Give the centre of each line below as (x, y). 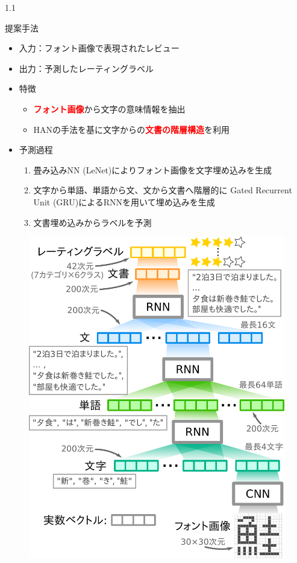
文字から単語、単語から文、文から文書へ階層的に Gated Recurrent (163, 190)
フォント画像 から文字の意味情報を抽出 (109, 108)
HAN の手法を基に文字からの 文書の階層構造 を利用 (132, 129)
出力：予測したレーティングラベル (86, 68)
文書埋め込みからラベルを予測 (92, 222)
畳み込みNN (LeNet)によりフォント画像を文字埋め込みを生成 (152, 169)
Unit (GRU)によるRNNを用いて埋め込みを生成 (124, 201)
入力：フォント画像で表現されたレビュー (99, 48)
